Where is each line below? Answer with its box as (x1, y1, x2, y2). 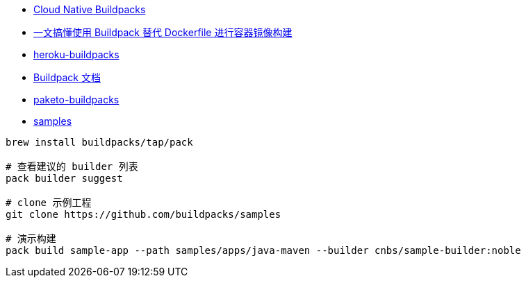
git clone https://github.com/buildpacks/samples (6, 209, 281, 220)
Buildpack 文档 (33, 71, 101, 83)
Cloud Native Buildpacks (33, 3, 146, 15)
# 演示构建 (6, 233, 56, 244)
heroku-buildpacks (33, 49, 120, 60)
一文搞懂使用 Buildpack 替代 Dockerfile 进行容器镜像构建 (33, 26, 293, 38)
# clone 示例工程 (6, 197, 92, 208)
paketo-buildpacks (33, 94, 120, 105)
